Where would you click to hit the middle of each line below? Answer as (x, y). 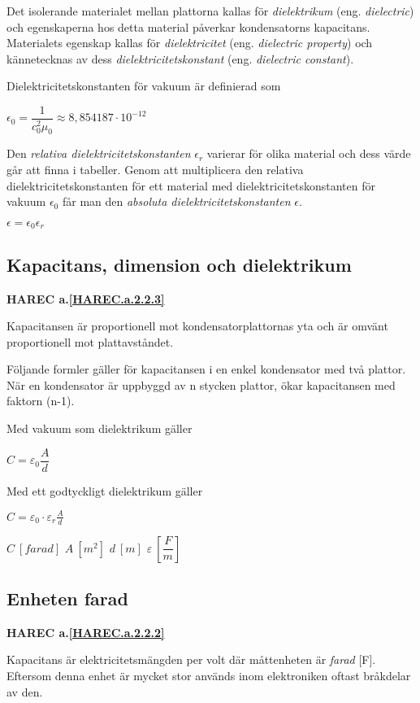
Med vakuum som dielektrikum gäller (100, 428)
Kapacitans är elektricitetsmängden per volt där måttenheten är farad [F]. (191, 659)
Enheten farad (67, 598)
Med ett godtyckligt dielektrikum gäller (105, 490)
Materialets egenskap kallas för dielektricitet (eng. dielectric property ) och (190, 43)
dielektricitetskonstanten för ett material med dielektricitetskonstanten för (191, 185)
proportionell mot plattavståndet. (90, 341)
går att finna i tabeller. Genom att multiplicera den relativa (155, 170)
